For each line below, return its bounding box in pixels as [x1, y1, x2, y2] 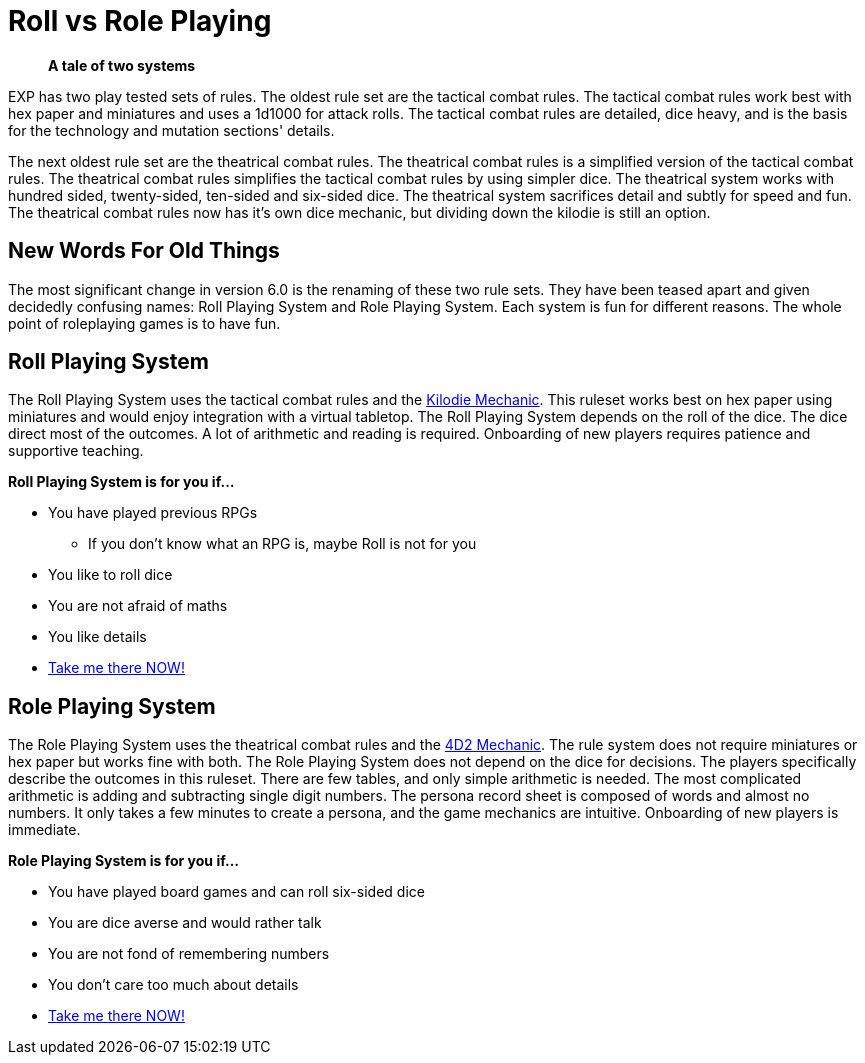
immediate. [8, 821, 81, 839]
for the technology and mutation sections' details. [8, 121, 335, 139]
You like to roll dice [48, 566, 173, 584]
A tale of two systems [48, 56, 196, 74]
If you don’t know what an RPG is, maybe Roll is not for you [88, 535, 477, 553]
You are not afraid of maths [48, 597, 228, 615]
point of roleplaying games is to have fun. [8, 314, 281, 332]
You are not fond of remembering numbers [48, 945, 330, 963]
